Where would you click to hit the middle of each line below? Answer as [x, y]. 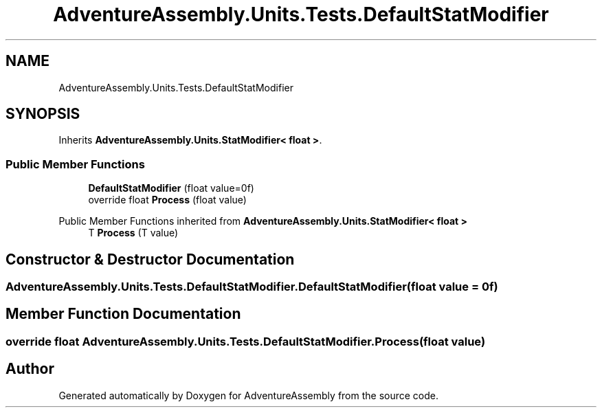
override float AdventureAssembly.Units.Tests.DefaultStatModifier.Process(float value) [246, 341]
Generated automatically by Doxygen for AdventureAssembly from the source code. [249, 395]
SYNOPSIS [43, 114]
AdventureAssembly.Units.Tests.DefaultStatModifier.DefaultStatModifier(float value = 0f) [252, 287]
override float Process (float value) [167, 200]
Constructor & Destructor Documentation [150, 259]
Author [30, 369]
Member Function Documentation [123, 314]
